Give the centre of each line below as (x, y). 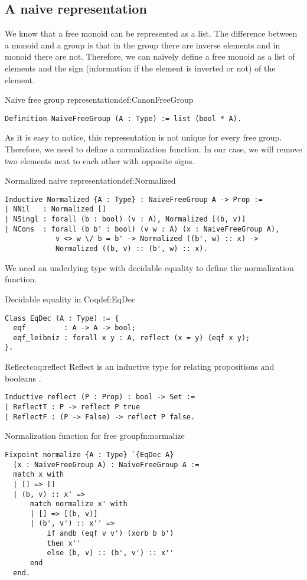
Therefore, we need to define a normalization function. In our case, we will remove (153, 149)
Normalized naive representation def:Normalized (90, 180)
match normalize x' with (79, 504)
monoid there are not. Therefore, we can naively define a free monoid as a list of (150, 56)
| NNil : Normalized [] (55, 209)
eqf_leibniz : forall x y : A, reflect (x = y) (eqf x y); (132, 338)
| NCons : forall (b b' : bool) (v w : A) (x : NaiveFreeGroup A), (142, 229)
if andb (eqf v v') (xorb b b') (110, 534)
